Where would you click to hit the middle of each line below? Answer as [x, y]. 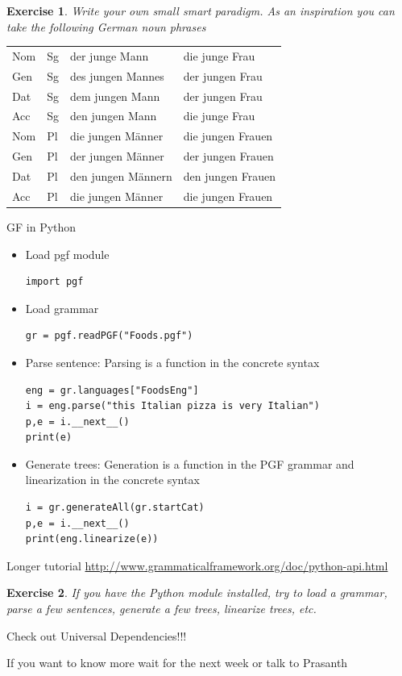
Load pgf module [67, 254]
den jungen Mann [113, 116]
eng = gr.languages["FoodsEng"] [112, 390]
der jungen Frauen [228, 156]
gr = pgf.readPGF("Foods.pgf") [109, 336]
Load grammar [62, 308]
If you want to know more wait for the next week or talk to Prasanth [177, 663]
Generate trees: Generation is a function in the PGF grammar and [190, 463]
